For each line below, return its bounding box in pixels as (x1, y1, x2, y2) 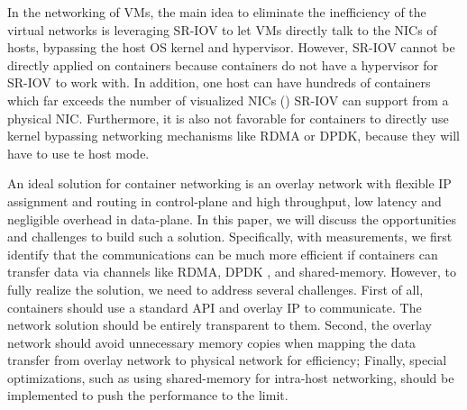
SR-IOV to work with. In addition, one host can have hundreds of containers (7, 73, 431, 92)
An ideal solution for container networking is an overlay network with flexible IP (7, 174, 452, 193)
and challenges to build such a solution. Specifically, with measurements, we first (7, 227, 453, 246)
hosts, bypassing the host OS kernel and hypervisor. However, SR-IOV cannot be (7, 38, 455, 57)
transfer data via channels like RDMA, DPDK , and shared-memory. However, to (7, 262, 457, 281)
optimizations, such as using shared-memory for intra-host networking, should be (7, 368, 454, 387)
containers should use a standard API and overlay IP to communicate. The (7, 297, 422, 316)
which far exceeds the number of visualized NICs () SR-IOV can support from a (7, 90, 449, 109)
